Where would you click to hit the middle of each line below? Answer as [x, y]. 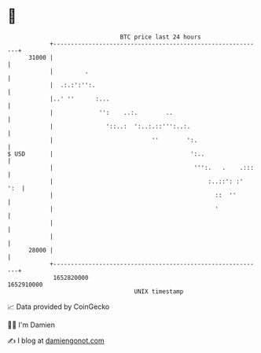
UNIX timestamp [159, 291]
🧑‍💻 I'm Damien [31, 325]
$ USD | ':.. [106, 154]
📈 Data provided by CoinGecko [59, 307]
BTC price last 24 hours [160, 37]
